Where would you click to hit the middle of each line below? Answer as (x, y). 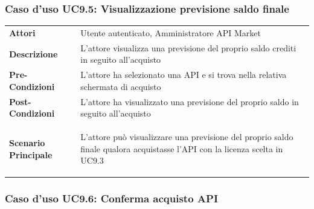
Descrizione (34, 53)
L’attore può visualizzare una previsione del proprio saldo (187, 137)
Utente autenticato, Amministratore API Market (171, 32)
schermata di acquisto (121, 86)
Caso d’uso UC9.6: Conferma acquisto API (112, 198)
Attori (22, 32)
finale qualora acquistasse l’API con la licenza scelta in (182, 148)
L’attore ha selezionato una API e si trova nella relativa (184, 75)
